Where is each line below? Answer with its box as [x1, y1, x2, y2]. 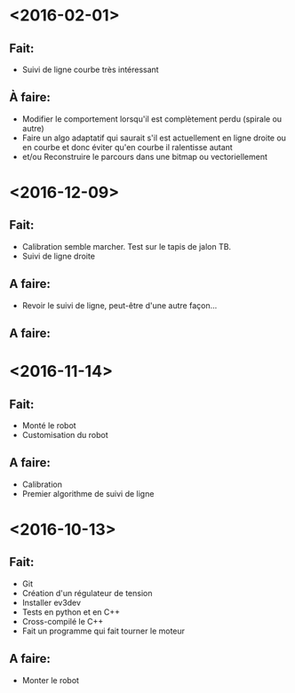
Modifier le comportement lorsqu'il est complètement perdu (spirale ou [21, 113, 283, 124]
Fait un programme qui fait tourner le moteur [21, 625, 185, 636]
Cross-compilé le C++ [21, 616, 104, 626]
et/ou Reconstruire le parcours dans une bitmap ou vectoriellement [21, 151, 268, 162]
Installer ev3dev [21, 597, 82, 608]
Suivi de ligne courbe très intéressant [21, 64, 159, 75]
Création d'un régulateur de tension [21, 587, 153, 598]
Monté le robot [21, 420, 77, 431]
